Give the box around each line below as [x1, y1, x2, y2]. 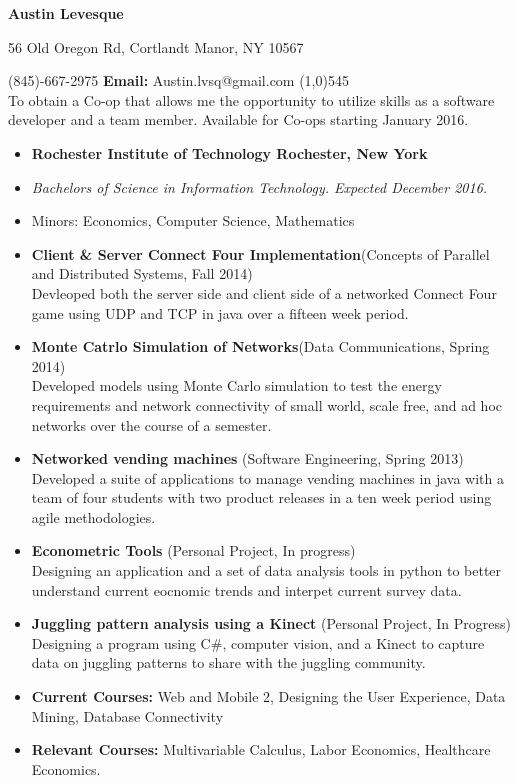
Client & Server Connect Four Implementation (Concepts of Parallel [31, 243, 490, 264]
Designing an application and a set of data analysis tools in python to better [31, 560, 502, 581]
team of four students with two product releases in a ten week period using [31, 487, 492, 508]
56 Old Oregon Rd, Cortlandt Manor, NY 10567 [8, 36, 304, 57]
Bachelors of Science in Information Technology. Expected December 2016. [31, 176, 488, 197]
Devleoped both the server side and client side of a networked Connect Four [31, 282, 497, 303]
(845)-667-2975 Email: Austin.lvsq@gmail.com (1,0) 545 [8, 70, 349, 91]
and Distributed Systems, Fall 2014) [31, 263, 253, 284]
